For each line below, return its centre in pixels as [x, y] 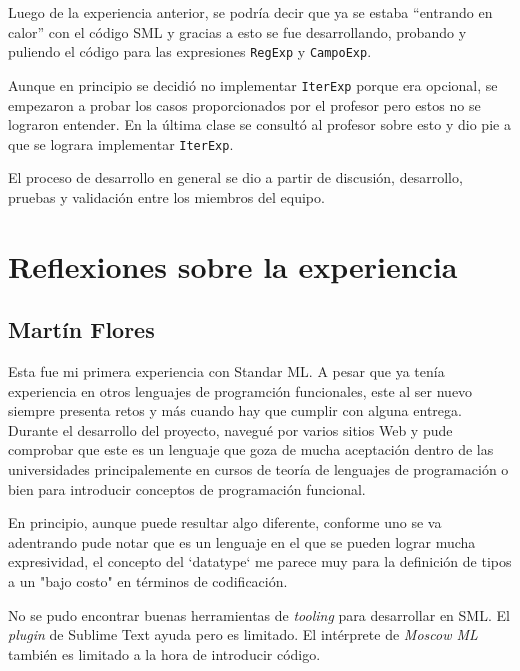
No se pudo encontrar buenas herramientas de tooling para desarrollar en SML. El [259, 614]
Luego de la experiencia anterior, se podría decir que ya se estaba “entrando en [250, 12]
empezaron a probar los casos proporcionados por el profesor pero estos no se [244, 104]
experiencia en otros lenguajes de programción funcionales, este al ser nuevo [240, 390]
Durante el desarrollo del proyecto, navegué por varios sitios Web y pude [230, 429]
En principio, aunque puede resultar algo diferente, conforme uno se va [225, 522]
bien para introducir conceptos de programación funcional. [187, 488]
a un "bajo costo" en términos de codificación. [148, 581]
